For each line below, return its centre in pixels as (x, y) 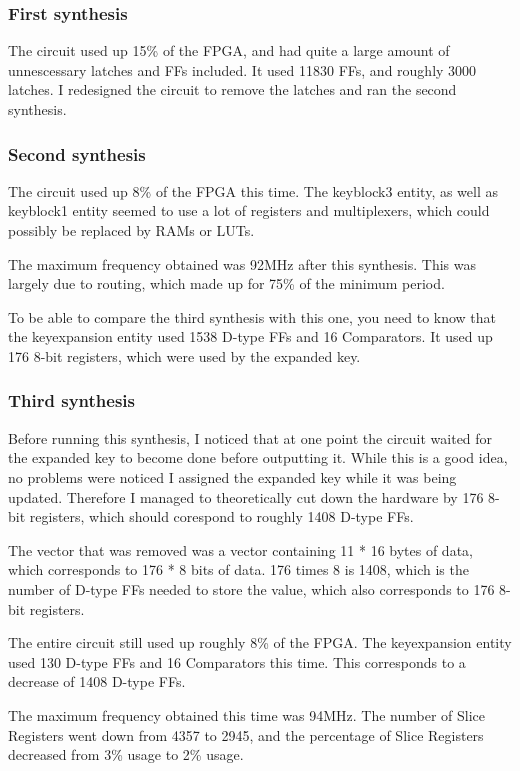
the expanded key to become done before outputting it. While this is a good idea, (258, 457)
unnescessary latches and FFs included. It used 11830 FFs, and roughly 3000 (242, 69)
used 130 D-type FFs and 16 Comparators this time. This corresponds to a (237, 661)
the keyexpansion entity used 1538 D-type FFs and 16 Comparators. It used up (250, 336)
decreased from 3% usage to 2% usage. (126, 754)
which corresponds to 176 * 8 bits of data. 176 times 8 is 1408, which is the (238, 569)
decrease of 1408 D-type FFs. (97, 681)
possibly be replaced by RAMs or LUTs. (131, 230)
